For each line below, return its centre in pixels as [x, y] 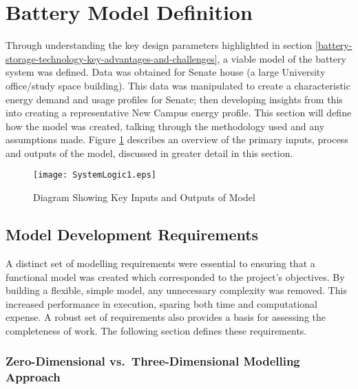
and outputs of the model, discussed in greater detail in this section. [149, 153]
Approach [33, 377]
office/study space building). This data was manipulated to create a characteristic [178, 85]
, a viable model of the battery [282, 58]
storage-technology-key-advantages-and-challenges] [112, 58]
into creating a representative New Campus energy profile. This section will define [179, 113]
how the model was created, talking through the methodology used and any [165, 126]
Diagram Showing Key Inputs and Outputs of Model [144, 197]
